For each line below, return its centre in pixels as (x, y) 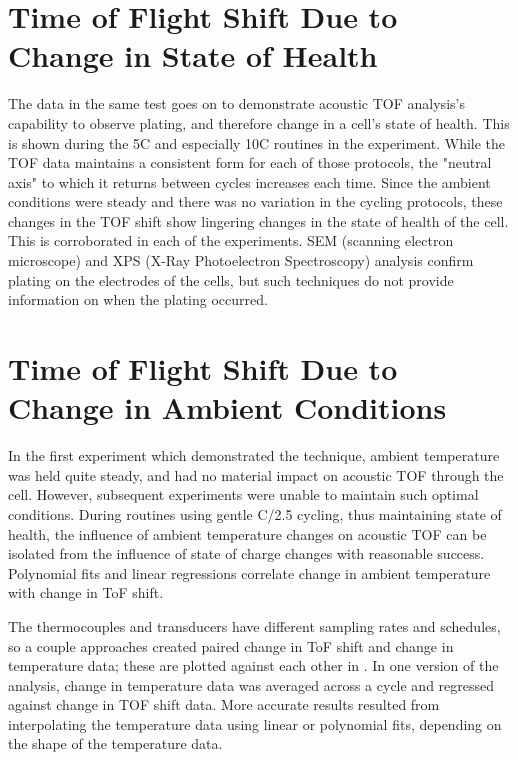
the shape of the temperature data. (115, 743)
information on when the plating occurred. (138, 299)
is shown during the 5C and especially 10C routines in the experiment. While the (257, 142)
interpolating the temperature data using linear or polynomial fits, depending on (255, 723)
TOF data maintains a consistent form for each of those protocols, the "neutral (250, 162)
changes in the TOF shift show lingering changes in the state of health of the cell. (258, 220)
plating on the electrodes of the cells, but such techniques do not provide (231, 279)
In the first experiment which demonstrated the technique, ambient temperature (254, 455)
